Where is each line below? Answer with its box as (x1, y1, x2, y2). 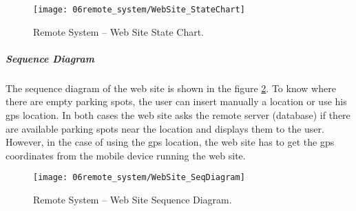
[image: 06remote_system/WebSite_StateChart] (33, 5, 245, 14)
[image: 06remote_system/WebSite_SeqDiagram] (33, 173, 245, 183)
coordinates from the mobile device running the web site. (6, 148, 246, 162)
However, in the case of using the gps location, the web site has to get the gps (6, 135, 335, 149)
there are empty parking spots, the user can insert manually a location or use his (6, 94, 347, 109)
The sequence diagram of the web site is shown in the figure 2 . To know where (6, 80, 336, 95)
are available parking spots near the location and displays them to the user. (6, 121, 324, 135)
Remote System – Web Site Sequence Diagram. (33, 192, 232, 207)
